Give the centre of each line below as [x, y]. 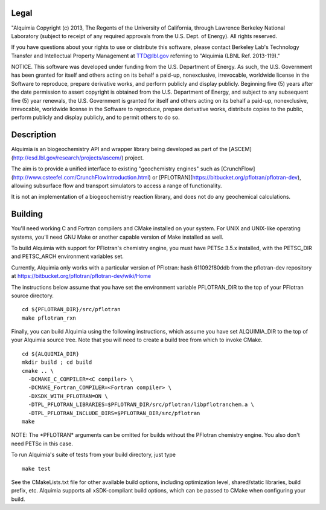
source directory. [32, 295]
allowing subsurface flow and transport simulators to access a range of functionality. [117, 186]
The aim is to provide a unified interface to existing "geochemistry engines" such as [116, 169]
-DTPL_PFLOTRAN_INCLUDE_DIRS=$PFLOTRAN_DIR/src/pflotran [114, 413]
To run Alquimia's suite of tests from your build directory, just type [94, 455]
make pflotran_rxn [49, 318]
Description [34, 135]
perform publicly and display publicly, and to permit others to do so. [96, 117]
